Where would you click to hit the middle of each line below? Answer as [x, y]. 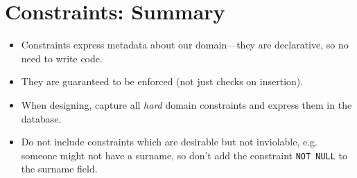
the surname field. [59, 169]
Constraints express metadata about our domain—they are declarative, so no [185, 45]
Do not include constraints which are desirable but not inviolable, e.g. [169, 142]
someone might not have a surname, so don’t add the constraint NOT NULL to [184, 155]
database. [41, 118]
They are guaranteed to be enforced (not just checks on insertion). [162, 81]
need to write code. [62, 58]
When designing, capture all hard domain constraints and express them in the [186, 104]
